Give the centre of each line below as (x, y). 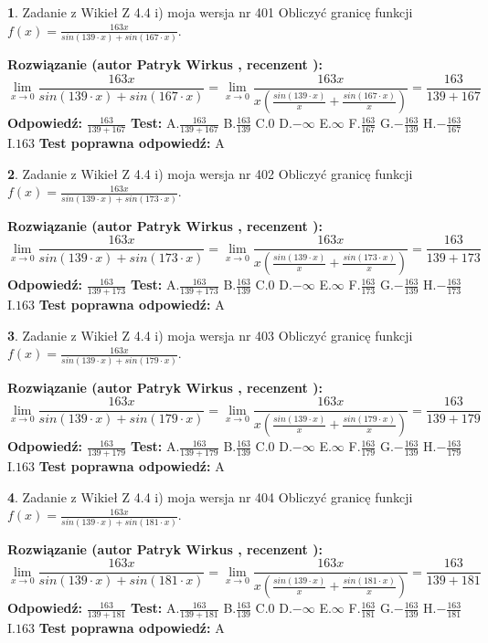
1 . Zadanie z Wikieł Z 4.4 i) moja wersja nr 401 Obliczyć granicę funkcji (210, 12)
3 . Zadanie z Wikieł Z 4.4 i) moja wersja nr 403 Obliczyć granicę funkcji (210, 335)
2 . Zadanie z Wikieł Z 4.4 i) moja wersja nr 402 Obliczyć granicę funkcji (210, 173)
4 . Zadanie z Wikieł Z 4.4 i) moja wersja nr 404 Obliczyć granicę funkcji (210, 496)
